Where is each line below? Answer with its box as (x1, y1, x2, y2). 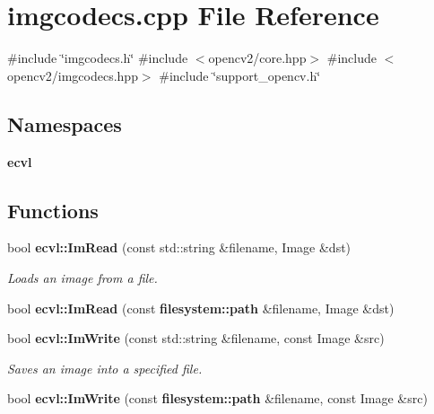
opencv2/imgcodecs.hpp (7, 66, 138, 84)
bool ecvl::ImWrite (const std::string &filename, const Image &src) (7, 329, 385, 348)
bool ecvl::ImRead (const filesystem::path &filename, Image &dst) (7, 298, 395, 317)
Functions (7, 196, 99, 224)
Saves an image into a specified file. (7, 358, 203, 377)
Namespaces (7, 110, 122, 137)
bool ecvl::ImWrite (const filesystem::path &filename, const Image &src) (7, 389, 428, 408)
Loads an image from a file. (7, 268, 158, 286)
